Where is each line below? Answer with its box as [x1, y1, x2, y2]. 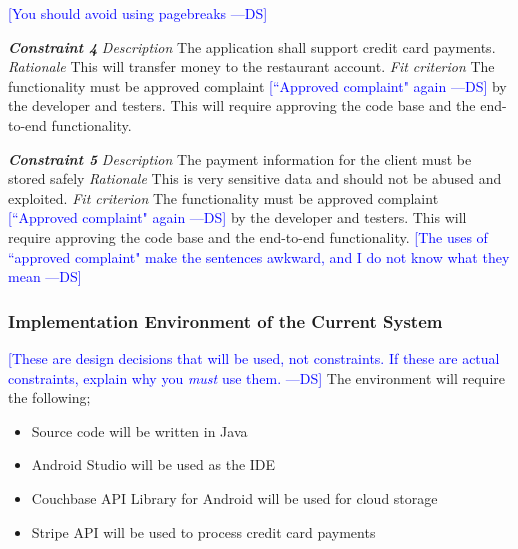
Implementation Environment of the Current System [8, 308, 443, 333]
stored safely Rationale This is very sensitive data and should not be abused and [8, 168, 502, 189]
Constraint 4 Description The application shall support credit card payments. [8, 36, 496, 57]
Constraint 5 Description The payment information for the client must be [8, 148, 472, 169]
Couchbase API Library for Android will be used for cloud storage [31, 487, 438, 508]
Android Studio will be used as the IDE [31, 454, 276, 475]
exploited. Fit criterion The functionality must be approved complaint [8, 187, 439, 208]
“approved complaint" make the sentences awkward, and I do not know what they [8, 246, 510, 267]
